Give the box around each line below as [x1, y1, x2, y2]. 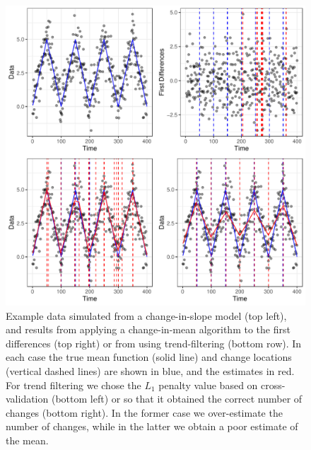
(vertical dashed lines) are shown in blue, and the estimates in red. [6, 363, 295, 378]
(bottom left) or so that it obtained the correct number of [51, 391, 303, 406]
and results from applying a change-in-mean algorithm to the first [6, 322, 291, 337]
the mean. [6, 432, 49, 447]
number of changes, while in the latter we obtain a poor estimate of [6, 419, 298, 434]
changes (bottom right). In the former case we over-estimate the [6, 405, 283, 420]
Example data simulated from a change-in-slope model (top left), [6, 308, 287, 323]
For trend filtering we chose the [6, 377, 141, 392]
